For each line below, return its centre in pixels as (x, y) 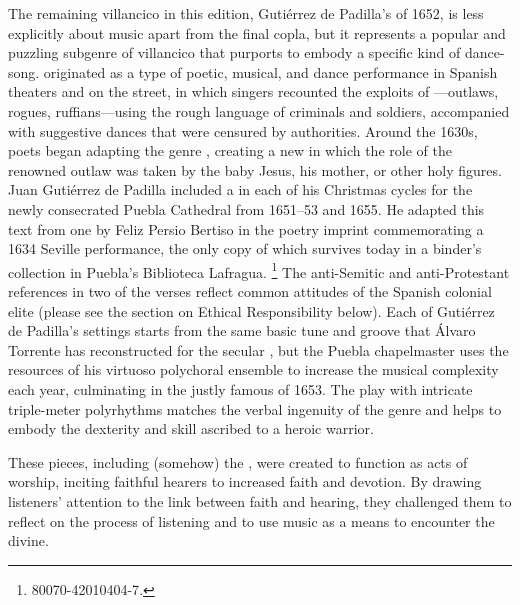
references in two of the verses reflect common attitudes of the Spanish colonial (250, 290)
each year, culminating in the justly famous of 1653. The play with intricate (240, 388)
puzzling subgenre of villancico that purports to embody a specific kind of (234, 52)
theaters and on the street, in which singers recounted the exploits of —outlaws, (253, 91)
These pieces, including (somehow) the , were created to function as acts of (238, 461)
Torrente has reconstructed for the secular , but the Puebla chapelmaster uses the (258, 349)
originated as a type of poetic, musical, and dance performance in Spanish (270, 71)
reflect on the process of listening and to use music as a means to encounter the (251, 520)
